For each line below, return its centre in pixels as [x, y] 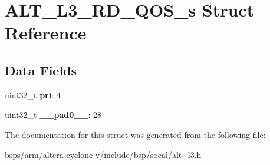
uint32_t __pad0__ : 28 [53, 115]
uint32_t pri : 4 [33, 95]
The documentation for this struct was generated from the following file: [135, 134]
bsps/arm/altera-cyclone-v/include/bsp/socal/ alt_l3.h [103, 154]
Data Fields [41, 70]
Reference [46, 33]
